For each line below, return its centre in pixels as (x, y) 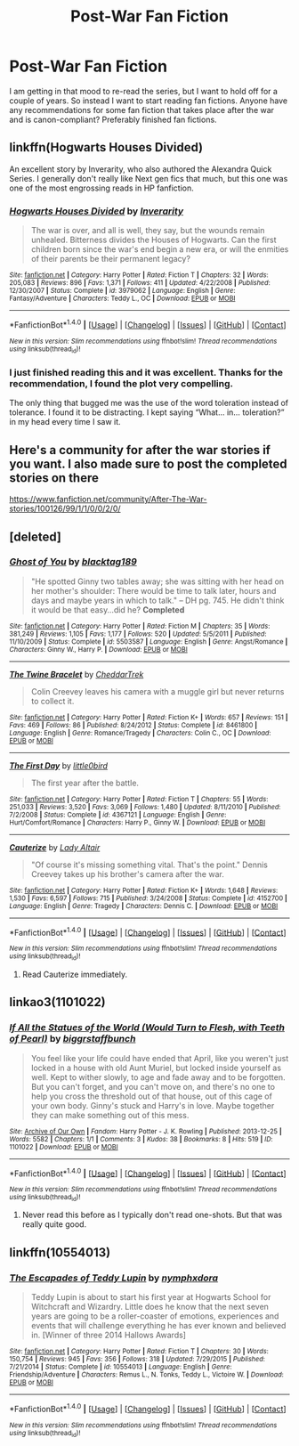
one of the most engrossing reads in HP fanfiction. (101, 188)
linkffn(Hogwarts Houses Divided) (106, 147)
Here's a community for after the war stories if (140, 450)
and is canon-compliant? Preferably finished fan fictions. (113, 119)
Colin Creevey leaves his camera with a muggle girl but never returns (158, 691)
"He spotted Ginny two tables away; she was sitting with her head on (158, 581)
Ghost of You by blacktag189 (73, 562)
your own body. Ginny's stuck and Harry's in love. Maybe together (153, 1105)
